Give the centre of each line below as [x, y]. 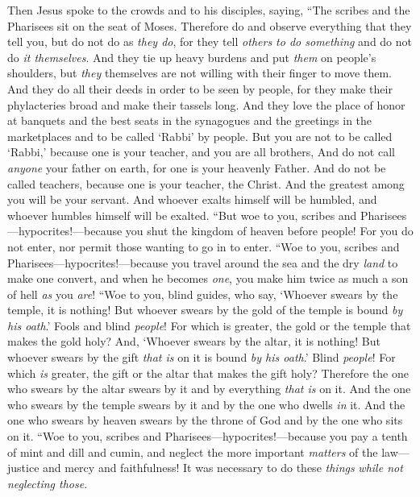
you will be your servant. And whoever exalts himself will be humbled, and [192, 199]
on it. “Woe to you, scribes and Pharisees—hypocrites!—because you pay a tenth [208, 436]
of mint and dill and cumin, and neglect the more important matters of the [193, 451]
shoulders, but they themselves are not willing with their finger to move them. [200, 73]
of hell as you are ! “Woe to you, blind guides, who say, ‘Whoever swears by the [203, 294]
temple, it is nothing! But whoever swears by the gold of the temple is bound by [205, 310]
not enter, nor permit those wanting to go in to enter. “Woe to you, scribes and [204, 246]
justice [23, 468]
